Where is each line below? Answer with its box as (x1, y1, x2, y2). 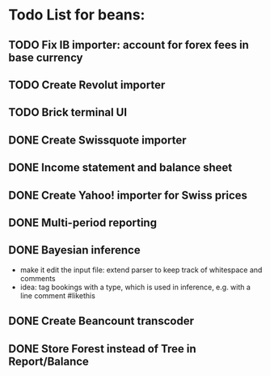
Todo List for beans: (8, 6, 146, 24)
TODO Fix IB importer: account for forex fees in (8, 38, 249, 52)
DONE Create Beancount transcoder (8, 314, 194, 328)
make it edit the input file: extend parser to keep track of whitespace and (19, 265, 263, 275)
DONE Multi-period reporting (8, 216, 158, 229)
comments (19, 273, 56, 283)
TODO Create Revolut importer (8, 78, 166, 92)
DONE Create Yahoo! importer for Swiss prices (8, 188, 248, 202)
